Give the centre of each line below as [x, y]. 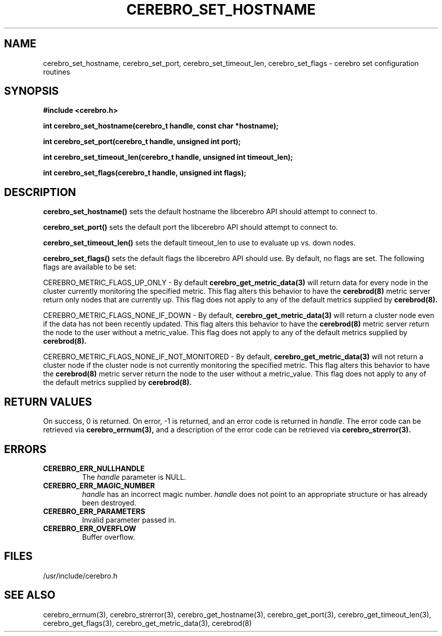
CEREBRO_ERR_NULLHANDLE [94, 468]
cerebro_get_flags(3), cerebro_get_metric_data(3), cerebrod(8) [147, 623]
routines [57, 72]
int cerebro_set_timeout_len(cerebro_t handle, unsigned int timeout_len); [168, 157]
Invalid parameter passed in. [129, 520]
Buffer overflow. [108, 537]
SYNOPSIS [32, 91]
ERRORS [25, 449]
